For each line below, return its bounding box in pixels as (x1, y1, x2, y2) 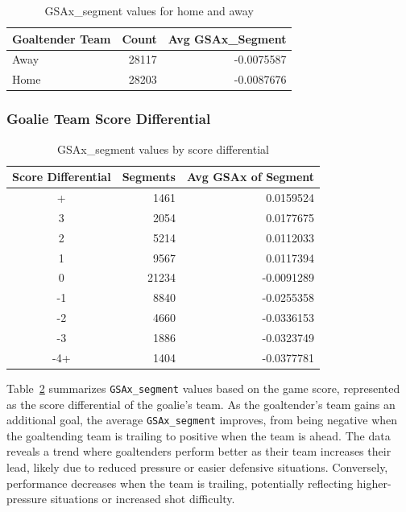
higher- (356, 474, 391, 491)
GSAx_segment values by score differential (57, 140, 269, 157)
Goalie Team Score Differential (6, 109, 211, 129)
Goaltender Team (12, 30, 111, 47)
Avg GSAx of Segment (186, 168, 315, 185)
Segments (122, 168, 176, 185)
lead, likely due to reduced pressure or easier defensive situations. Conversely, (6, 458, 388, 475)
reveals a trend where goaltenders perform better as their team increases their (6, 443, 391, 460)
